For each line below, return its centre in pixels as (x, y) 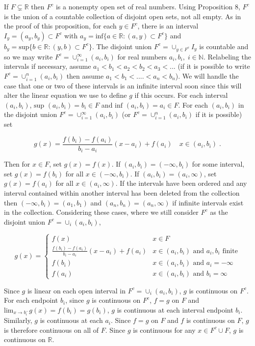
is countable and (224, 46)
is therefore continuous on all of (51, 330)
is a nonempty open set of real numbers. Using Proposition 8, (148, 6)
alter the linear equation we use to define (65, 95)
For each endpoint (31, 300)
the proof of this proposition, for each (60, 26)
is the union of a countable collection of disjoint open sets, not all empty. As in (123, 16)
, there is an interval (168, 26)
